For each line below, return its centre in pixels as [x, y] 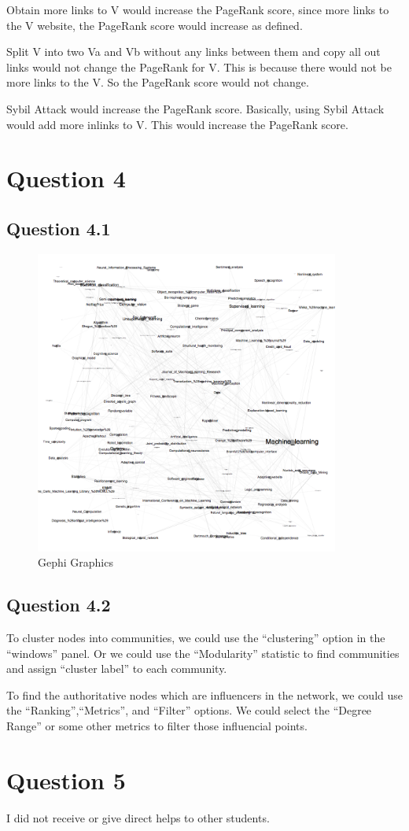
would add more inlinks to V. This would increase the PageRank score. [177, 124]
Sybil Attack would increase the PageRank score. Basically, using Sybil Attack [195, 108]
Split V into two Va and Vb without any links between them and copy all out [193, 52]
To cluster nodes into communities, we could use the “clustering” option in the [196, 638]
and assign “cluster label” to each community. [117, 668]
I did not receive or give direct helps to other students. [138, 817]
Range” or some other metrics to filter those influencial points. [157, 726]
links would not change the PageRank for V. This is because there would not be [199, 66]
